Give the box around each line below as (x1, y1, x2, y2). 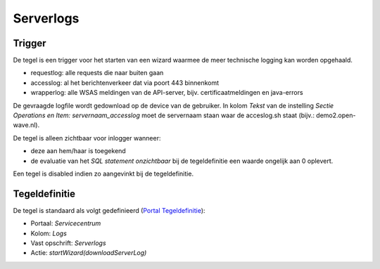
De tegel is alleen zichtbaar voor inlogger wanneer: (13, 133, 161, 142)
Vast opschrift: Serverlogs (30, 239, 106, 247)
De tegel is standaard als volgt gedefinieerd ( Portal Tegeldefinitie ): (13, 206, 205, 214)
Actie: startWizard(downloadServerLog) (30, 249, 147, 257)
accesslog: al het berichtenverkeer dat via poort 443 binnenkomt (30, 78, 220, 87)
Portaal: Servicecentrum (30, 219, 101, 228)
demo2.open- (315, 111, 356, 119)
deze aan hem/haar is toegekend (30, 147, 126, 155)
